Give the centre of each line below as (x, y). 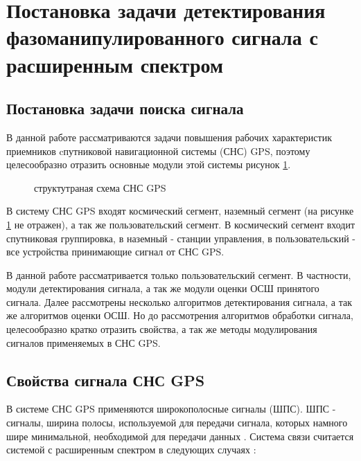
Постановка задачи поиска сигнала (125, 108)
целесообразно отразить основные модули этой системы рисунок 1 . (149, 164)
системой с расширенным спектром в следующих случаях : (131, 450)
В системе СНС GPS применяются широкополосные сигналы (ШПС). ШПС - (171, 409)
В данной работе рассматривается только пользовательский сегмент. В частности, (179, 274)
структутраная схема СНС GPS (100, 187)
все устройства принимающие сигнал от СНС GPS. (115, 252)
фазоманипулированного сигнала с (162, 37)
